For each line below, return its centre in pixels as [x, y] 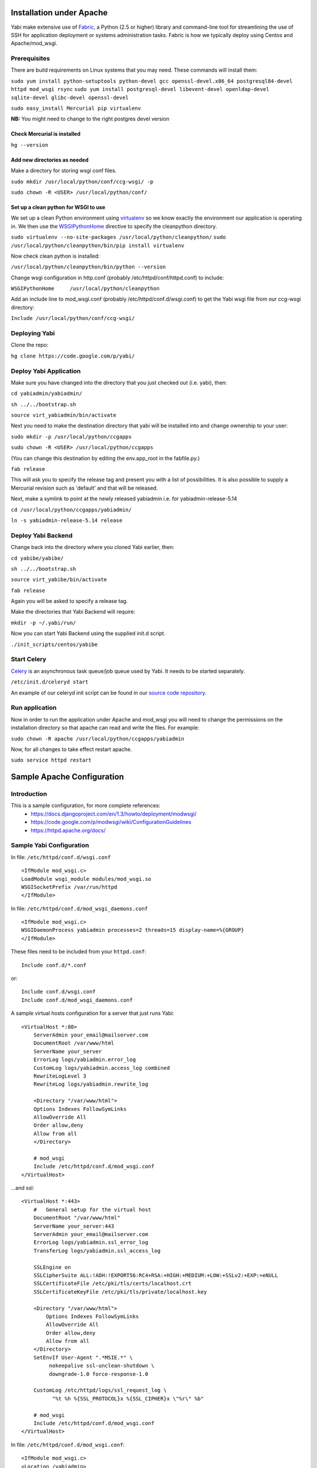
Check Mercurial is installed [45, 134]
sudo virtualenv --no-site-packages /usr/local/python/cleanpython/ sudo [118, 237]
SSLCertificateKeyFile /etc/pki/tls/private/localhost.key [120, 1292]
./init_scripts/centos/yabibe [54, 644]
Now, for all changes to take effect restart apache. [71, 749]
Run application [34, 708]
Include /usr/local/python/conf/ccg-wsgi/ [73, 318]
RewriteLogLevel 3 [60, 1076]
